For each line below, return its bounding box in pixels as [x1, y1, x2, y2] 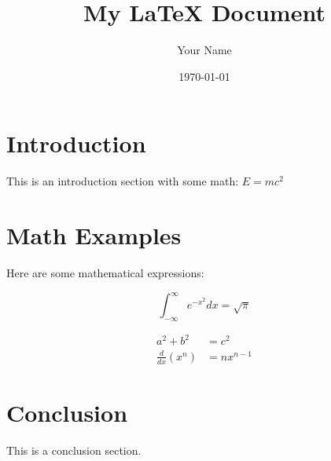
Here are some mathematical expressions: [6, 264, 204, 280]
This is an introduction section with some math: [6, 173, 239, 189]
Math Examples [6, 219, 182, 251]
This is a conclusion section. [6, 441, 142, 458]
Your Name [177, 42, 232, 58]
